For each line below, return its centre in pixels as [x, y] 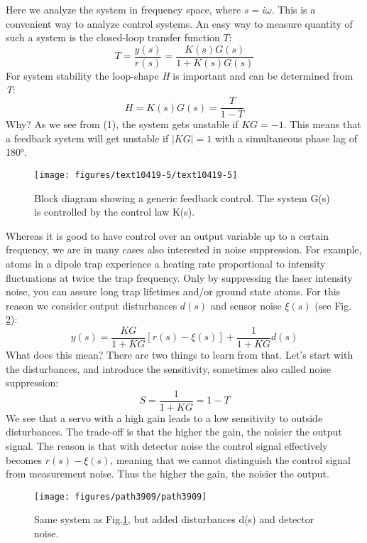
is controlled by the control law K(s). [115, 212]
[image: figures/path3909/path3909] [121, 496]
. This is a [294, 9]
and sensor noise [246, 305]
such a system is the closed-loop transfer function [113, 37]
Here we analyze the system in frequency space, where [124, 9]
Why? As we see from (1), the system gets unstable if [122, 124]
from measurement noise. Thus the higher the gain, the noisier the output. [168, 474]
